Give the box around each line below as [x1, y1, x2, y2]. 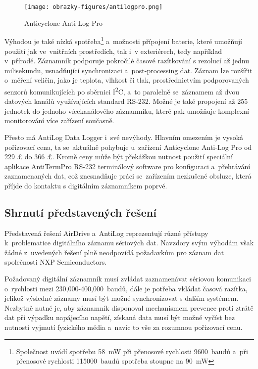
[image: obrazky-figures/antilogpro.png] [24, 3, 163, 10]
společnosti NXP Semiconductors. [4, 257, 107, 267]
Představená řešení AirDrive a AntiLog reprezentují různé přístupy [4, 228, 208, 238]
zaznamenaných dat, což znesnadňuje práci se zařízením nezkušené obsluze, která [4, 171, 252, 181]
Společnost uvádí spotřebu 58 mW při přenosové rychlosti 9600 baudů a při [16, 346, 248, 356]
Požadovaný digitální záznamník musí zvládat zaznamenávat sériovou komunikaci [4, 274, 251, 284]
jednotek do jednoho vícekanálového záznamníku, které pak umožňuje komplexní [4, 105, 249, 116]
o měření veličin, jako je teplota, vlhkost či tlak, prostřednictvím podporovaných [4, 75, 249, 85]
